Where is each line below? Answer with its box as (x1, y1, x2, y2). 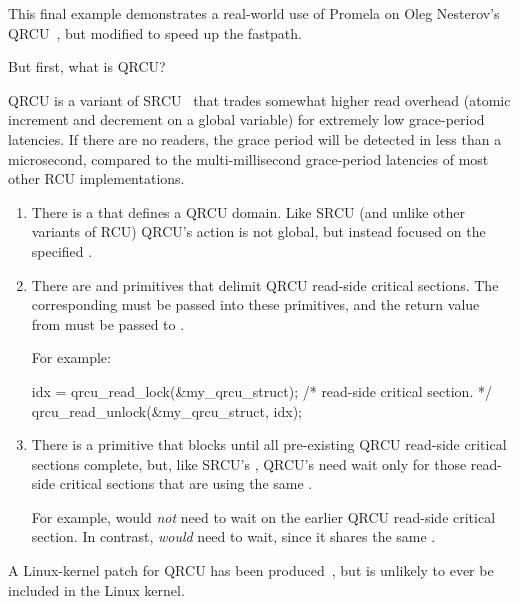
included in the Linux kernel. (8, 579, 185, 600)
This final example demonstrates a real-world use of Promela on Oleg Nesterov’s (8, 3, 500, 23)
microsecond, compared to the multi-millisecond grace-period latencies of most (8, 148, 489, 169)
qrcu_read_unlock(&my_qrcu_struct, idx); (31, 400, 302, 421)
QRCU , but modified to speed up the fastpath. (8, 22, 302, 43)
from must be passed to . (31, 313, 185, 334)
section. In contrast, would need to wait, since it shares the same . (31, 526, 436, 547)
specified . (31, 240, 93, 261)
